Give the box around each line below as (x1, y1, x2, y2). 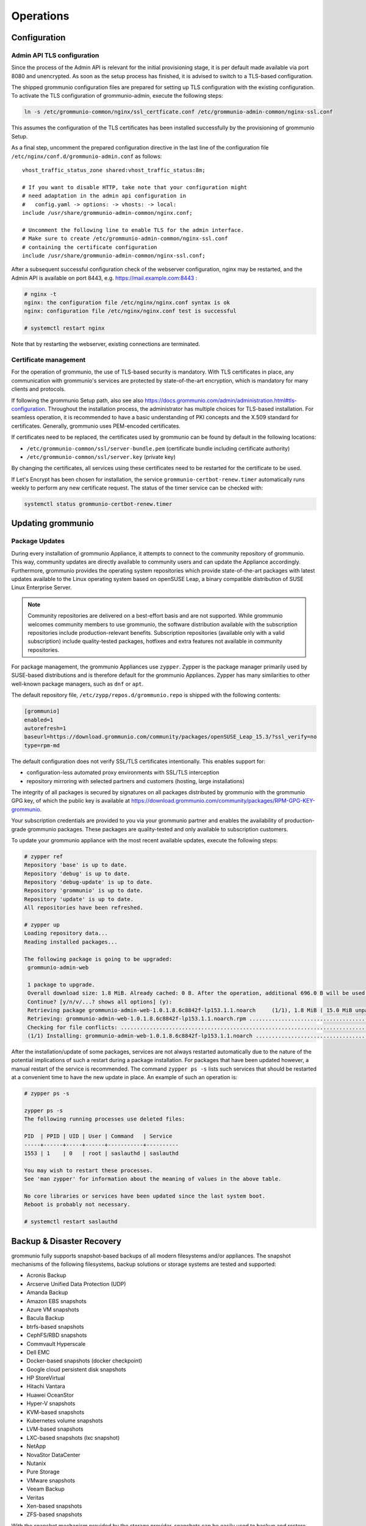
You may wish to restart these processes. (24, 1166, 153, 1174)
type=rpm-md (24, 742, 60, 749)
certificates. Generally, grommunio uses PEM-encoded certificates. (11, 422, 181, 430)
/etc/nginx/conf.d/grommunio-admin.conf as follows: (11, 153, 162, 160)
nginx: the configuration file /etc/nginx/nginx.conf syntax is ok (24, 299, 231, 306)
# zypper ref (24, 853, 63, 860)
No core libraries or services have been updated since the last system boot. (24, 1192, 265, 1199)
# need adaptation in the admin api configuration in (22, 192, 186, 200)
